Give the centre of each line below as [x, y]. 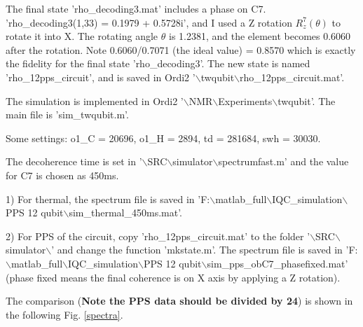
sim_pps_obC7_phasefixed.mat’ [278, 263]
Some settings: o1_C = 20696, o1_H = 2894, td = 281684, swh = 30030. [163, 138]
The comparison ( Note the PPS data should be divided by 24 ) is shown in [179, 301]
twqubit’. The [307, 100]
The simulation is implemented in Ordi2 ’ [95, 100]
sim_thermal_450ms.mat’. [126, 213]
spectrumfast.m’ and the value [283, 161]
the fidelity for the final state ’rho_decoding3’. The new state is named [158, 63]
